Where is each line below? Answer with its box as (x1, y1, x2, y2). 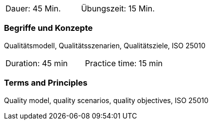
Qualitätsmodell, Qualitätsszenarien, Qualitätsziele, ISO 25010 (4, 41, 206, 50)
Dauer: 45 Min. (5, 3, 61, 13)
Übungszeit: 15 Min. (81, 3, 155, 13)
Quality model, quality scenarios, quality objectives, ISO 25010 (4, 96, 209, 105)
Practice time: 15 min (85, 58, 163, 68)
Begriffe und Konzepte (4, 23, 93, 33)
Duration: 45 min (5, 58, 68, 68)
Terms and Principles (4, 78, 88, 88)
